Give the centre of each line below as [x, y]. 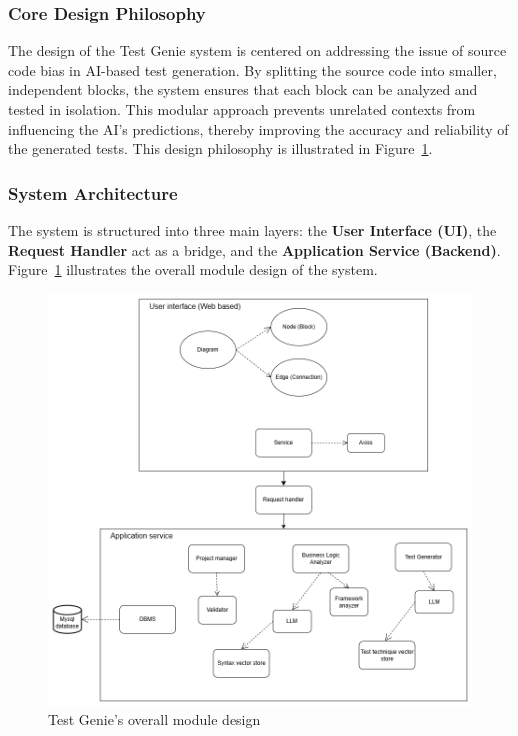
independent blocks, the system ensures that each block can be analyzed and [243, 89]
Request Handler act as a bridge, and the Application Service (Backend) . [254, 249]
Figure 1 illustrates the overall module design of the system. [193, 269]
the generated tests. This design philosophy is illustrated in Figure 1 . [220, 148]
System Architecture [93, 192]
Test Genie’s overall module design [154, 719]
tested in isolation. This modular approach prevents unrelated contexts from [242, 109]
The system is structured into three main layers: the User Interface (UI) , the [252, 230]
